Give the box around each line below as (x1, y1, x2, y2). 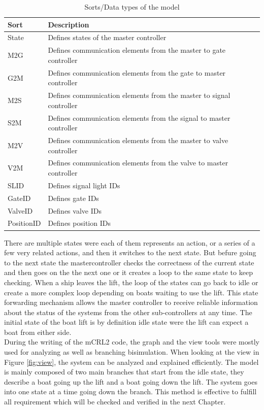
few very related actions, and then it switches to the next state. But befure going (4, 247, 256, 258)
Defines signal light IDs (48, 180, 120, 190)
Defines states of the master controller (48, 32, 167, 43)
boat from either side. (4, 326, 72, 337)
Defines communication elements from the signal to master (48, 112, 230, 123)
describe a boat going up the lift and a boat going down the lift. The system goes (4, 376, 257, 387)
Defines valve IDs (48, 205, 102, 216)
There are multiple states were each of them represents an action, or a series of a (4, 237, 255, 248)
